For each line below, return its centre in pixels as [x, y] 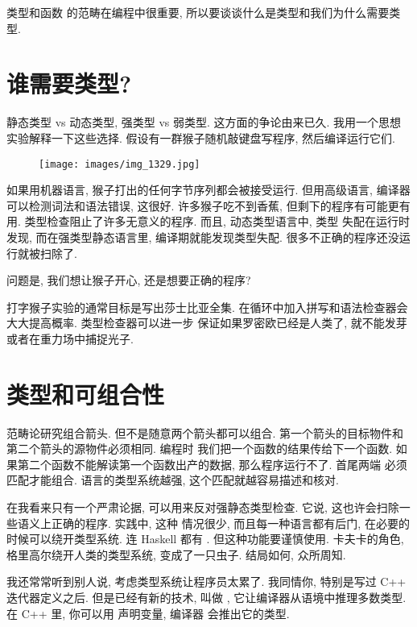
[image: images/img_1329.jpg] [120, 164]
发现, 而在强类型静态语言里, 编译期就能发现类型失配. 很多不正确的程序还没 [203, 237]
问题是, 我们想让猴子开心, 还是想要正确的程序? [129, 280]
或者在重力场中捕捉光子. [70, 338]
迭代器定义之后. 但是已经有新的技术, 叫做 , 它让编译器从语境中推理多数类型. [206, 597]
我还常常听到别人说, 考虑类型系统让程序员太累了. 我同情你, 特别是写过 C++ [206, 581]
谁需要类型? [69, 83]
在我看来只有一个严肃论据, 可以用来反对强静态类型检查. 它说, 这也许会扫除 [203, 507]
